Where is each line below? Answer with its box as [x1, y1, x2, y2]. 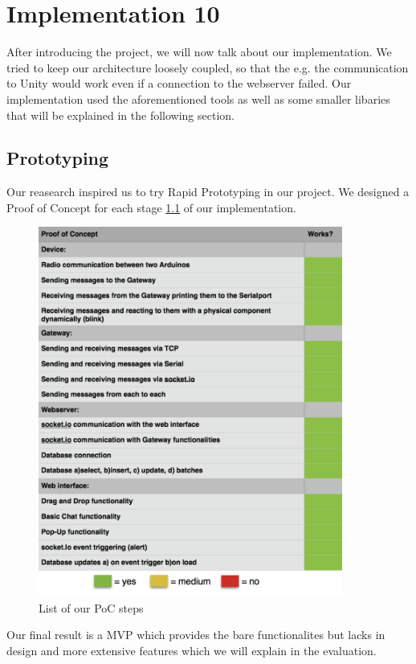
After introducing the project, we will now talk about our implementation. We [6, 43, 392, 60]
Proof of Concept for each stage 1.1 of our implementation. [6, 199, 296, 215]
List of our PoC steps [39, 599, 144, 616]
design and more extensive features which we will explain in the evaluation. [6, 641, 377, 658]
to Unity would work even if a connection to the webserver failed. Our [6, 75, 352, 92]
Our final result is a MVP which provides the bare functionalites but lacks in [6, 626, 385, 643]
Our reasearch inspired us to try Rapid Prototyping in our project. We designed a [6, 183, 410, 200]
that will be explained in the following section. [6, 106, 235, 123]
